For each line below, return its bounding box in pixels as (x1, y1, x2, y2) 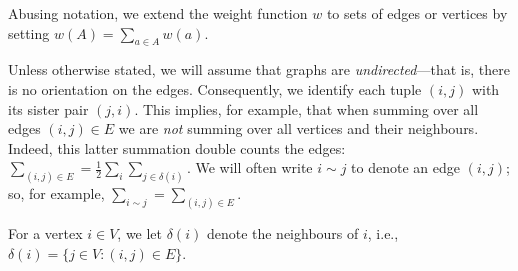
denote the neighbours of (206, 223, 359, 244)
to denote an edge (351, 157, 460, 178)
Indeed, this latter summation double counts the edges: (8, 137, 346, 158)
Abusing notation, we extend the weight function (8, 3, 308, 23)
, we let (117, 223, 163, 244)
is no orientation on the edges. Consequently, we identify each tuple (8, 78, 422, 99)
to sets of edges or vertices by (326, 3, 508, 23)
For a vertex (8, 223, 83, 244)
